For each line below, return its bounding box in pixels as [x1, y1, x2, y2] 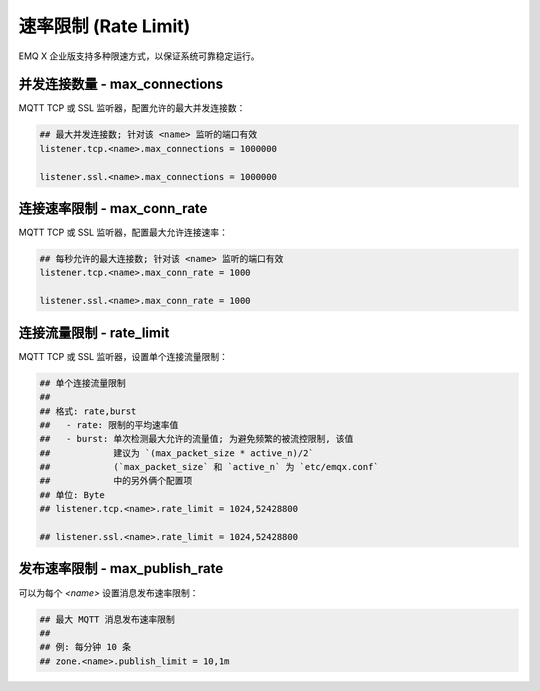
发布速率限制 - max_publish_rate [18, 560, 224, 577]
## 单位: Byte [39, 489, 105, 500]
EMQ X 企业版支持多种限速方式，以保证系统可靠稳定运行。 [18, 50, 260, 62]
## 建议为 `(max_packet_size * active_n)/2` [39, 447, 314, 459]
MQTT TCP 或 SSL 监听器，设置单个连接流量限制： [18, 350, 229, 362]
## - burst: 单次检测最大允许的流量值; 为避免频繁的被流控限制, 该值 [39, 433, 354, 445]
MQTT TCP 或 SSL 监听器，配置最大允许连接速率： [18, 226, 229, 239]
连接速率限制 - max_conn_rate [18, 200, 208, 217]
